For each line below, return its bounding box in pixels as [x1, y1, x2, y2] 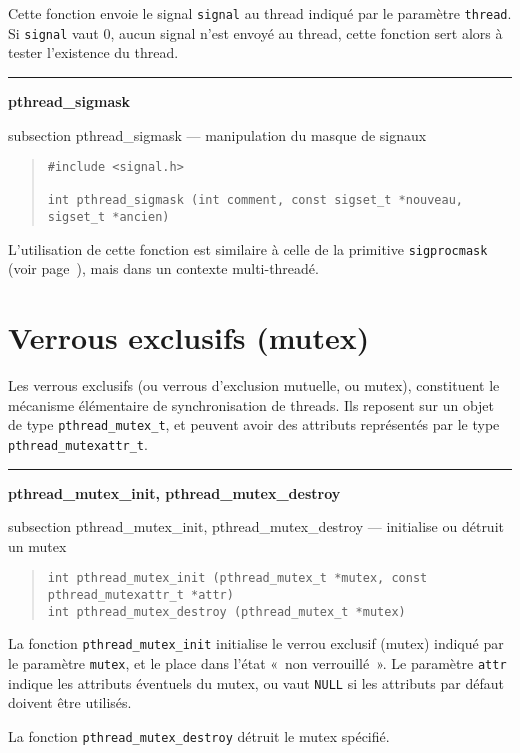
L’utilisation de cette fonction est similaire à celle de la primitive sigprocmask [8, 238, 488, 259]
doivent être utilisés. [8, 692, 132, 713]
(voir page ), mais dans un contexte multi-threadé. [8, 258, 319, 279]
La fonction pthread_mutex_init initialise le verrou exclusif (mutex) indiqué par [8, 633, 504, 654]
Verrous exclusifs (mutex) [8, 317, 370, 358]
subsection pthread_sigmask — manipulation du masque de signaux [8, 124, 427, 145]
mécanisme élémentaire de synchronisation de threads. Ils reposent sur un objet [8, 394, 495, 415]
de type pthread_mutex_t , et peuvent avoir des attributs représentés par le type [8, 414, 500, 435]
